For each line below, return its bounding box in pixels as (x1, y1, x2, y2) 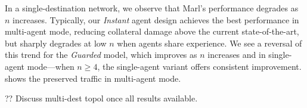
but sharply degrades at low (5, 36, 107, 49)
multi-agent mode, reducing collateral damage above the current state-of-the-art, (5, 25, 299, 38)
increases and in (207, 48, 266, 61)
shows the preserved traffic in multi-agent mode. (5, 72, 181, 84)
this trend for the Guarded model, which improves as (5, 48, 197, 61)
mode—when (27, 60, 75, 72)
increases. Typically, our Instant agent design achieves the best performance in (13, 13, 299, 26)
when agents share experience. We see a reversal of (117, 36, 302, 49)
